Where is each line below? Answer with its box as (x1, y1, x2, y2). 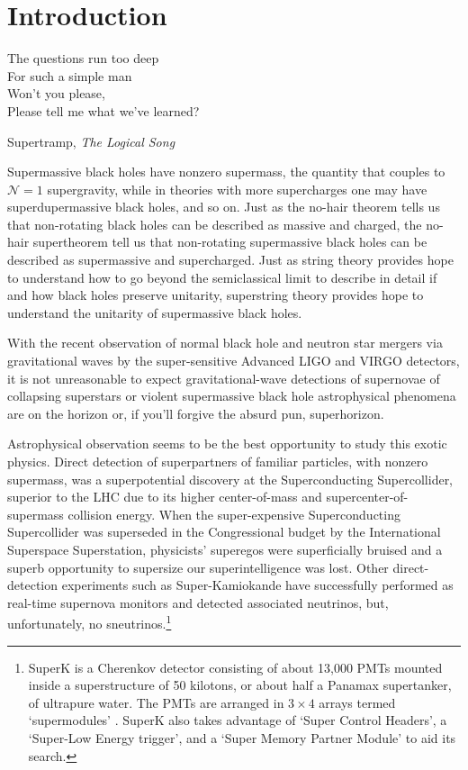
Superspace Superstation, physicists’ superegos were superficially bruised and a (7, 539, 443, 558)
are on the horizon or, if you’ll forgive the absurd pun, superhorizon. (7, 403, 384, 422)
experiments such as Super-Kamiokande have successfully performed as (61, 575, 454, 594)
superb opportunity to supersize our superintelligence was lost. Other (7, 557, 389, 576)
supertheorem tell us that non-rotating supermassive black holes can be (32, 232, 427, 251)
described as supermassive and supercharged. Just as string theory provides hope (7, 250, 454, 269)
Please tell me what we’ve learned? (7, 101, 200, 120)
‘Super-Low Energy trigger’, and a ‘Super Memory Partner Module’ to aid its (28, 728, 456, 747)
